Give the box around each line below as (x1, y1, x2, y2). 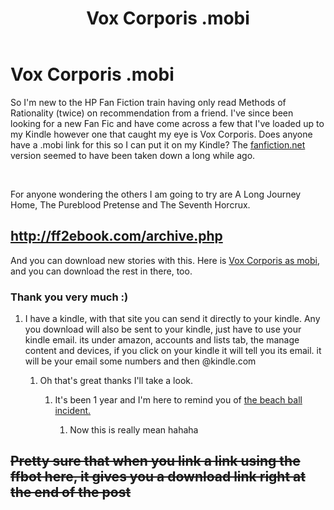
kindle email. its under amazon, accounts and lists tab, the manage (24, 334, 300, 346)
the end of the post (10, 484, 132, 501)
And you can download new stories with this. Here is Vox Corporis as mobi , (10, 254, 321, 266)
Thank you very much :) (10, 290, 129, 304)
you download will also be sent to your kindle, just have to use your (24, 323, 302, 336)
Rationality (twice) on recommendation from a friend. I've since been (10, 107, 294, 119)
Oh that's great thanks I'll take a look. (39, 375, 193, 387)
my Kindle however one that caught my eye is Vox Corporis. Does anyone (10, 128, 313, 140)
